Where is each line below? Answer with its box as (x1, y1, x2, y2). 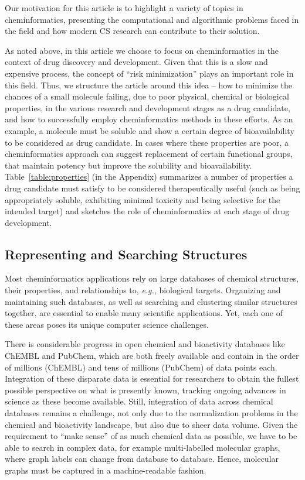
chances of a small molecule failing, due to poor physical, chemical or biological (5, 90, 289, 102)
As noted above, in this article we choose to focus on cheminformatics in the (5, 44, 279, 56)
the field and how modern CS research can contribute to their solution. (5, 25, 260, 37)
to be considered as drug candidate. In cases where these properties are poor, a (5, 136, 289, 148)
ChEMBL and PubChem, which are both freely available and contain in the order (5, 349, 299, 362)
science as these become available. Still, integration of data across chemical (5, 395, 273, 407)
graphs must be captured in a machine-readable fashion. (5, 464, 206, 476)
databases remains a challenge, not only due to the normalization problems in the (5, 407, 298, 419)
